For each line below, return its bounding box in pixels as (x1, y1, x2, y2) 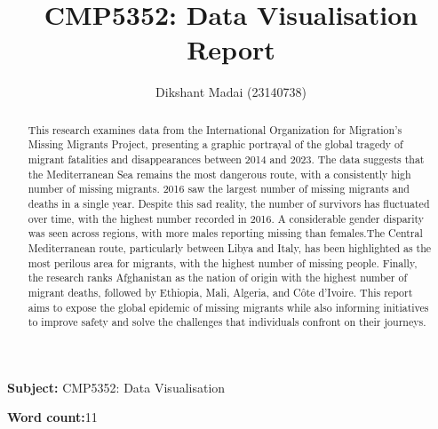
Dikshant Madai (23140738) (155, 83, 307, 101)
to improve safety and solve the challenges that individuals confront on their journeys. (28, 314, 426, 330)
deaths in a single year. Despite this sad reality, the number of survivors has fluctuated (28, 195, 430, 211)
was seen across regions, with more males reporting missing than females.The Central (28, 226, 423, 241)
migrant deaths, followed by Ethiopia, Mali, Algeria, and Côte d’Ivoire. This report (28, 284, 413, 299)
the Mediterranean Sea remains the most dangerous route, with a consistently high (28, 166, 411, 181)
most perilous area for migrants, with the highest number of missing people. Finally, (28, 255, 418, 270)
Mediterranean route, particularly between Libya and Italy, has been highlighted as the (28, 240, 432, 255)
